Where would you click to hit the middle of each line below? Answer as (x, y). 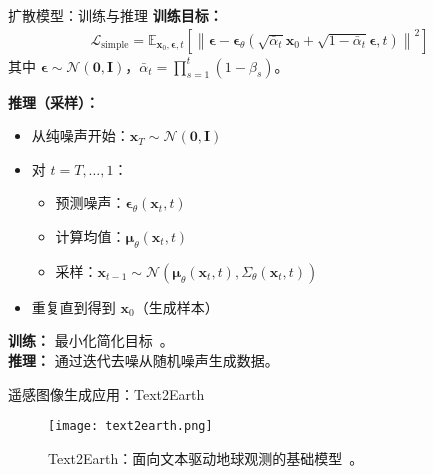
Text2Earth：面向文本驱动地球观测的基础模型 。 (206, 457)
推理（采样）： (53, 101)
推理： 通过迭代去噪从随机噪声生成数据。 (143, 359)
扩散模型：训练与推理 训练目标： (115, 15)
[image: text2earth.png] (130, 426)
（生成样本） (176, 306)
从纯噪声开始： (80, 135)
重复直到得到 (73, 306)
